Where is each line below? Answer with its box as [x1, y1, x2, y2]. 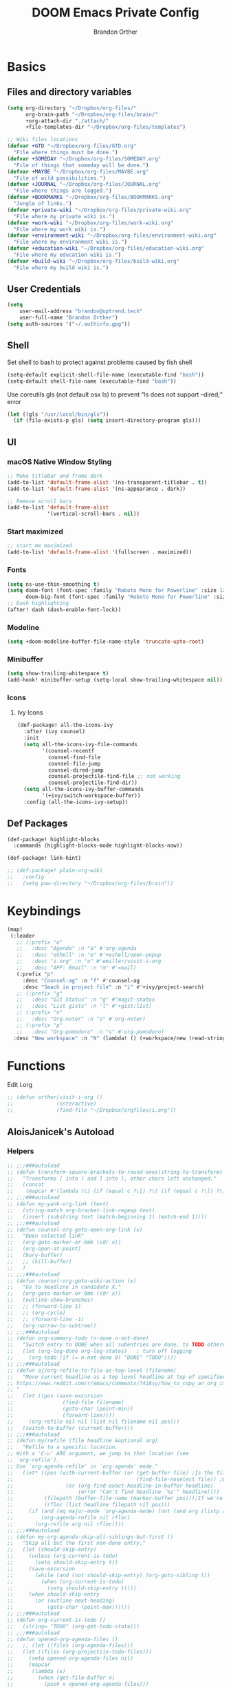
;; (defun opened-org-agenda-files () [7, 1636, 118, 1643]
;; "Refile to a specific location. [7, 1444, 118, 1450]
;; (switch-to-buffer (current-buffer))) [7, 1424, 134, 1431]
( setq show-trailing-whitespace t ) [7, 670, 109, 677]
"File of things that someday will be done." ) [13, 162, 149, 169]
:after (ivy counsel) [23, 728, 86, 735]
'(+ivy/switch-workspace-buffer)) [42, 792, 141, 799]
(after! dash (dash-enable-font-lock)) [7, 606, 122, 613]
